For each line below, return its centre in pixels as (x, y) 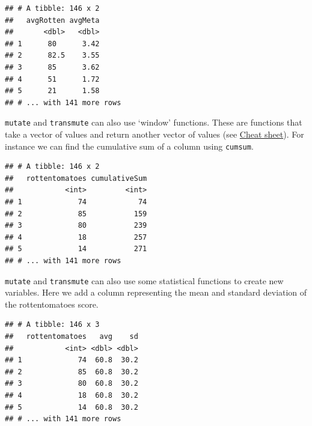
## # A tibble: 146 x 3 (52, 325)
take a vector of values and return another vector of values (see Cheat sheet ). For (154, 134)
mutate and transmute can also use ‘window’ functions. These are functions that (154, 122)
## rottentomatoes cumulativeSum (76, 178)
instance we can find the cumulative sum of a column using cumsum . (129, 146)
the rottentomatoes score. (52, 304)
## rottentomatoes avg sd (72, 337)
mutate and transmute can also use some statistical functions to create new (144, 280)
